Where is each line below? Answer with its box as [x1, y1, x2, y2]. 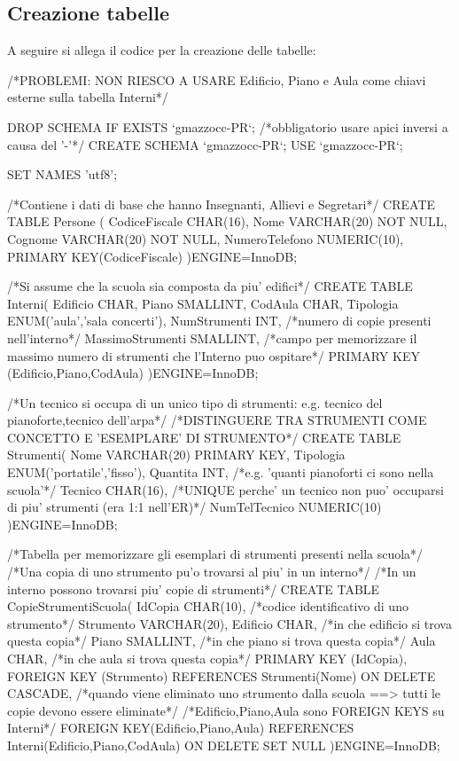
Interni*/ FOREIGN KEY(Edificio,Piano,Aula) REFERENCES [7, 718, 354, 737]
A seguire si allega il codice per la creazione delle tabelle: [7, 41, 316, 59]
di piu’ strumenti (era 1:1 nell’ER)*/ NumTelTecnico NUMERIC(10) [7, 498, 382, 516]
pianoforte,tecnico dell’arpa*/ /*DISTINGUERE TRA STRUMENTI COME [7, 411, 427, 429]
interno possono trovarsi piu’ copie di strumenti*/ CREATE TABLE [7, 579, 380, 598]
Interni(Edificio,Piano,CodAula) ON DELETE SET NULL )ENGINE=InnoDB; [7, 735, 440, 754]
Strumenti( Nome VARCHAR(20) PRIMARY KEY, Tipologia [7, 445, 346, 464]
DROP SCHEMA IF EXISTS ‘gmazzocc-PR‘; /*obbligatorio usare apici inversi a [7, 117, 448, 136]
